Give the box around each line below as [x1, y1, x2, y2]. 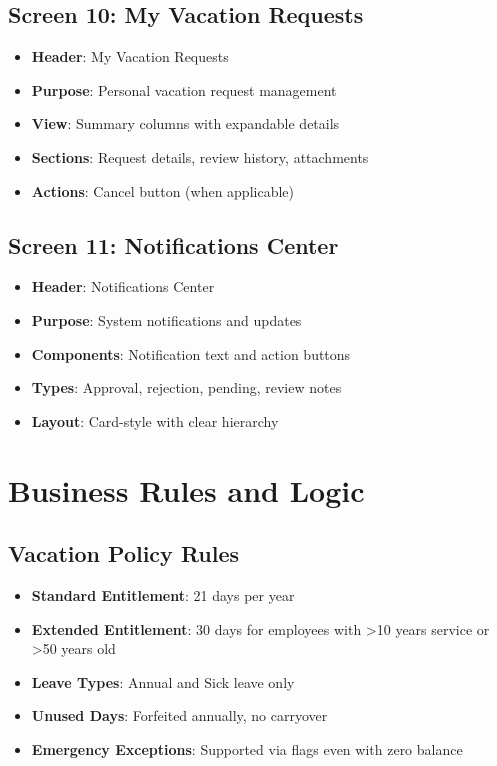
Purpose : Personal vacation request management [31, 79, 337, 100]
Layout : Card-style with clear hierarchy [31, 410, 279, 431]
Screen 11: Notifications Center [8, 229, 339, 260]
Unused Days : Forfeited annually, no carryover [31, 705, 328, 726]
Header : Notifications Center [31, 276, 215, 297]
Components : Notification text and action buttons [31, 343, 351, 364]
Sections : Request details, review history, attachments [31, 146, 369, 167]
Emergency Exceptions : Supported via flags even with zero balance [31, 738, 463, 759]
